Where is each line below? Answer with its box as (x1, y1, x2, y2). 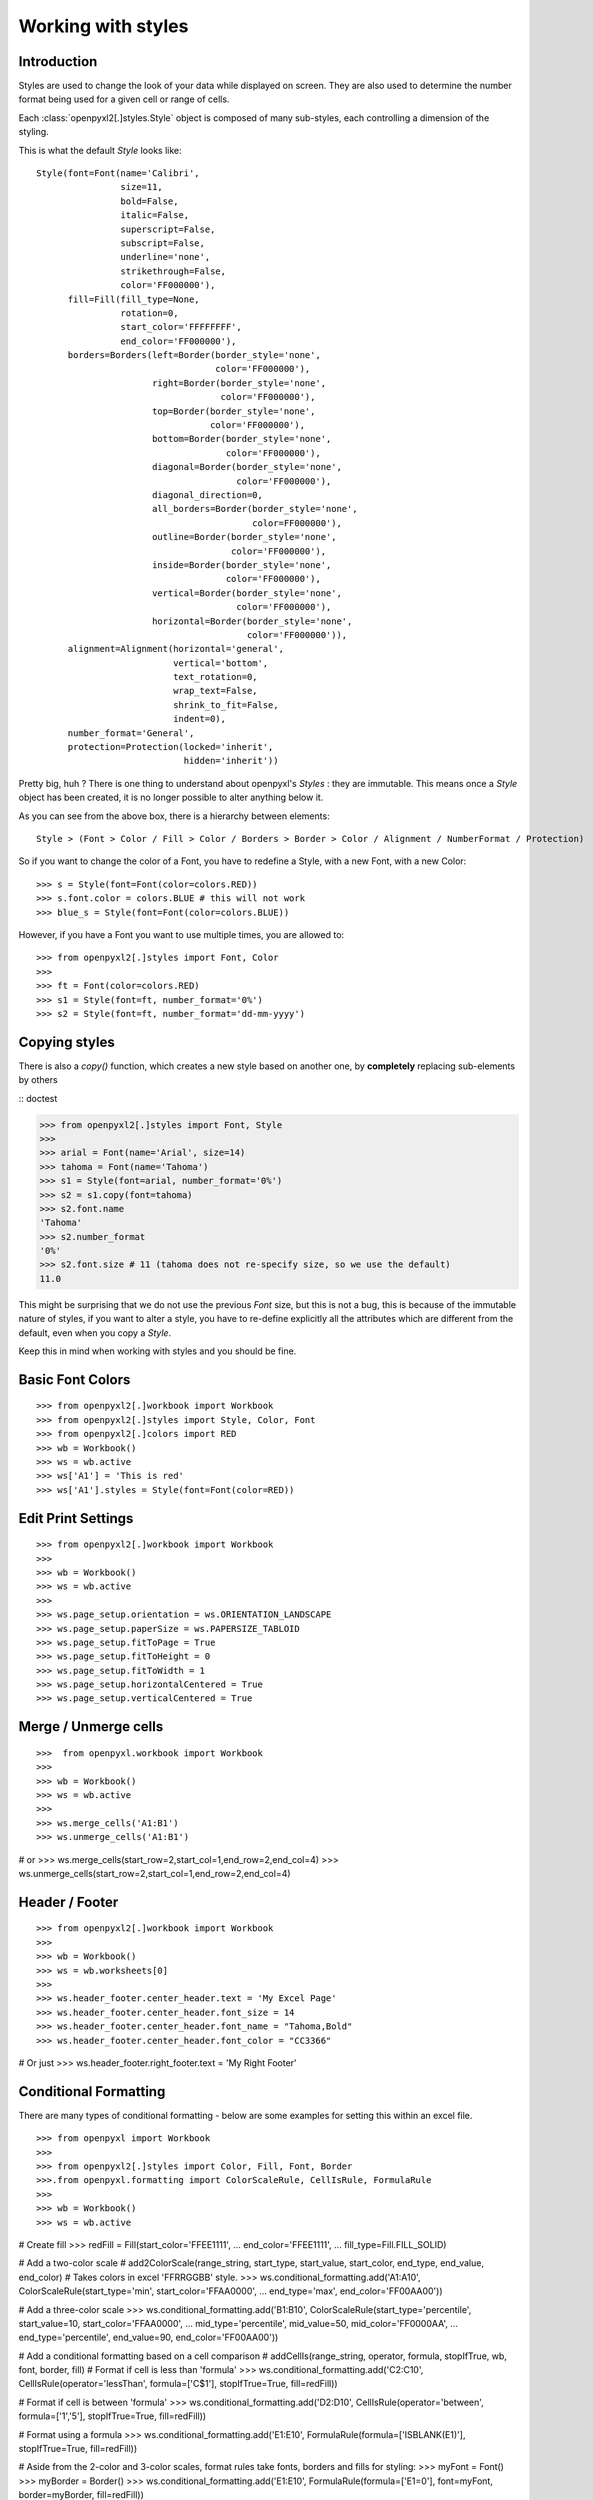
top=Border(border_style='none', (151, 405, 316, 417)
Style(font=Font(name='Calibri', (36, 168, 200, 179)
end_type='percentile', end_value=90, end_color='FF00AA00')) (18, 2331, 279, 2344)
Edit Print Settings (18, 1510, 134, 1527)
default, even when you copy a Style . (18, 1326, 172, 1339)
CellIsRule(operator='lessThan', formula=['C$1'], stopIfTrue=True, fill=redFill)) (18, 2378, 339, 2390)
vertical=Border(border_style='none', (151, 587, 342, 599)
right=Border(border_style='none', (151, 377, 327, 389)
